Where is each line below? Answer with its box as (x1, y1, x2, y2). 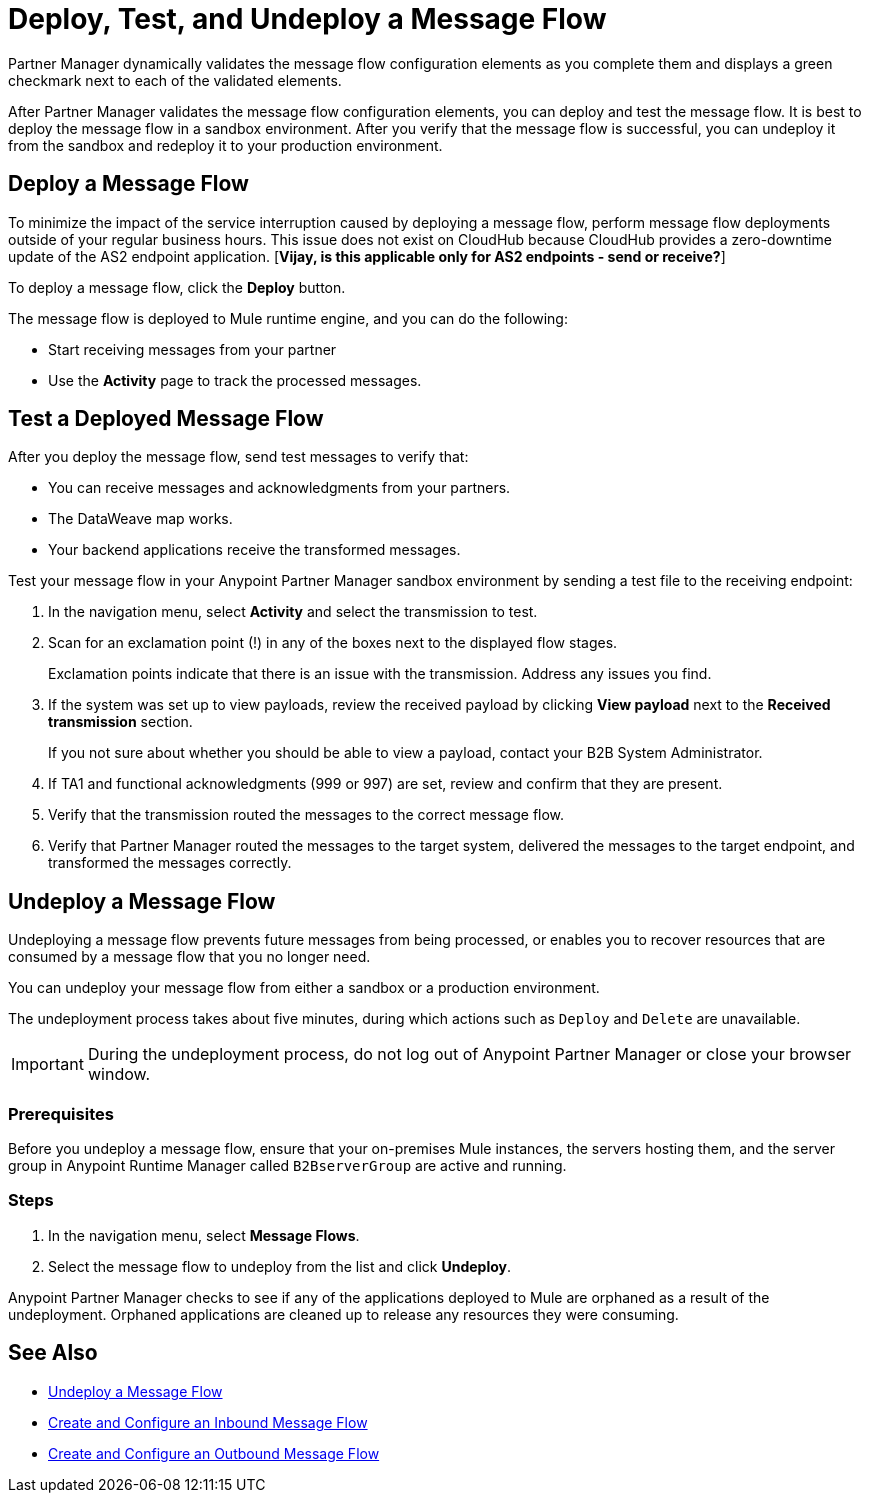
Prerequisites (8, 1103, 114, 1124)
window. (87, 1064, 151, 1085)
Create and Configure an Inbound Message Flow (48, 1413, 368, 1431)
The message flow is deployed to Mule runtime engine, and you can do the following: (8, 309, 568, 327)
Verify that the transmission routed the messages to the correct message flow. (48, 806, 565, 824)
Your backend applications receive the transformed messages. (48, 541, 461, 559)
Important (11, 1054, 84, 1075)
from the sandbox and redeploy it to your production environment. (8, 136, 443, 154)
